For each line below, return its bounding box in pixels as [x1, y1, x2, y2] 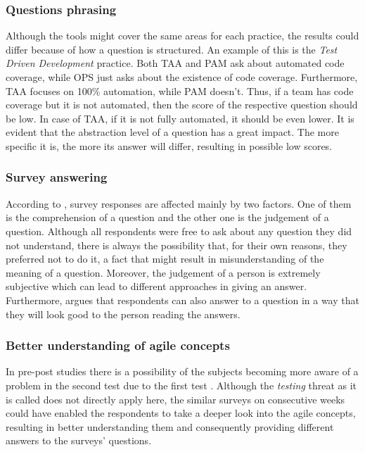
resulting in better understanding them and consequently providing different [6, 419, 334, 434]
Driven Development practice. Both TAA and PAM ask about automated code [6, 56, 345, 70]
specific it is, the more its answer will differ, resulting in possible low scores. [6, 138, 333, 153]
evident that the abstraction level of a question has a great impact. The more [6, 125, 339, 139]
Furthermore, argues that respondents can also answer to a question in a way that [6, 292, 359, 307]
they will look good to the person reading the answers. [6, 306, 241, 321]
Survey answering [6, 168, 108, 186]
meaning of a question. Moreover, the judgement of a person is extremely [6, 265, 321, 280]
